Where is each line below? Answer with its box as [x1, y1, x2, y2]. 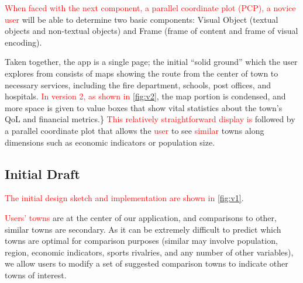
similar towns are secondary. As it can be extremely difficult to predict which [5, 223, 281, 235]
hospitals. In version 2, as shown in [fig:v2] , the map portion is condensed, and [5, 90, 286, 102]
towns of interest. [5, 268, 67, 281]
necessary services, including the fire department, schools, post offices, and [5, 78, 271, 91]
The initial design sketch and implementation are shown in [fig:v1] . [5, 192, 244, 204]
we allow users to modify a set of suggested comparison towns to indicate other [5, 257, 288, 270]
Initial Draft [5, 164, 80, 182]
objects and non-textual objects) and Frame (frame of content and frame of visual [5, 25, 298, 37]
